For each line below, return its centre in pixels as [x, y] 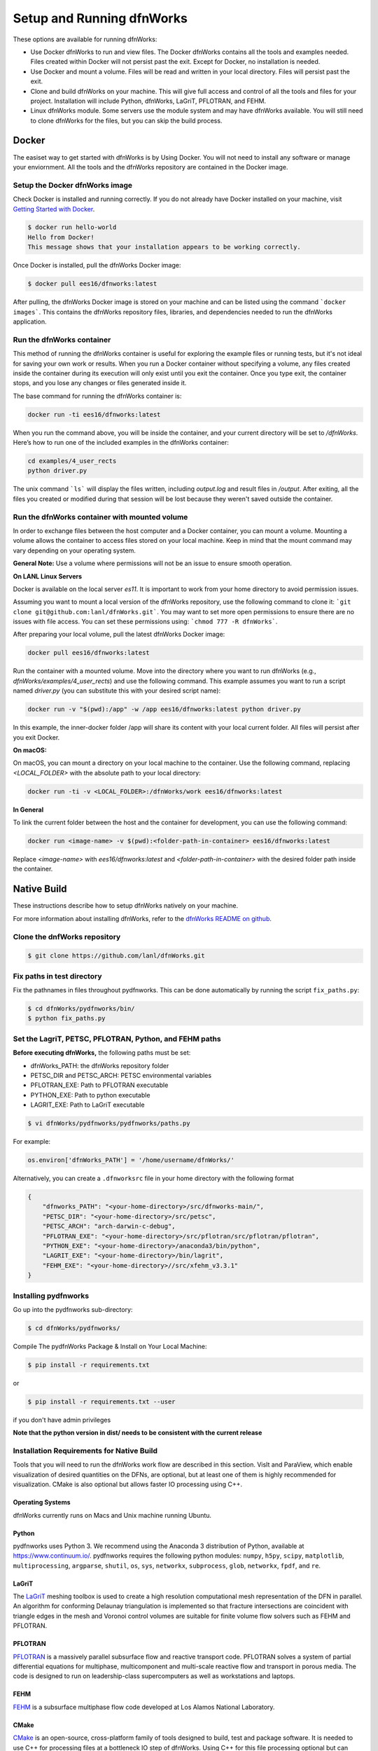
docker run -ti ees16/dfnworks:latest [94, 414]
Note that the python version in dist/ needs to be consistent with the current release [138, 1433]
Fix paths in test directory [57, 976]
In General [28, 810]
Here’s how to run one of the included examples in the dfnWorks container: [121, 443]
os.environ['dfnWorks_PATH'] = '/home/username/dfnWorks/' [131, 1160]
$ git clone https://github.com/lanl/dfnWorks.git [117, 956]
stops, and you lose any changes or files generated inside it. [100, 383]
